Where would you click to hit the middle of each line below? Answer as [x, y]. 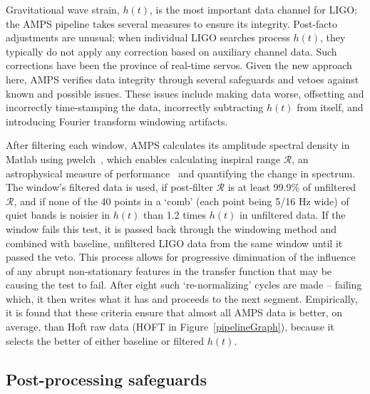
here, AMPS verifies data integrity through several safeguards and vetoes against [183, 79]
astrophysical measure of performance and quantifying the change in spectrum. [181, 173]
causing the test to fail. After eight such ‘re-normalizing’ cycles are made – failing [184, 285]
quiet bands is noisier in [58, 215]
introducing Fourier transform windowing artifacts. [117, 121]
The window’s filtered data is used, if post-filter [109, 187]
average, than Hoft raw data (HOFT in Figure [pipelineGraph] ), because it [170, 327]
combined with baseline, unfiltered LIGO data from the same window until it [174, 243]
